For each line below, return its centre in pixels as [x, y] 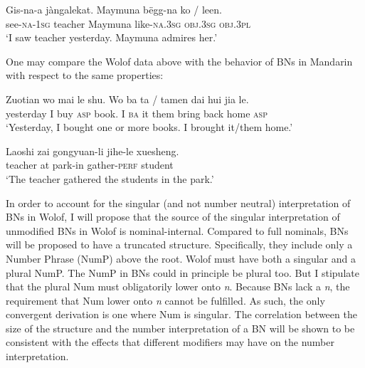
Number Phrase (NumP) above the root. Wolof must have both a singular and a [181, 258]
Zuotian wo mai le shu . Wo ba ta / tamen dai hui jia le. [127, 99]
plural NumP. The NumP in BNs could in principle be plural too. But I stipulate [182, 272]
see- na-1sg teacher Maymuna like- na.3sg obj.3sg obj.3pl [128, 23]
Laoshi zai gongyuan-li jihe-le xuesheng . [92, 151]
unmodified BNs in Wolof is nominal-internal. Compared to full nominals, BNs [177, 230]
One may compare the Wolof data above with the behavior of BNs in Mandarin [179, 61]
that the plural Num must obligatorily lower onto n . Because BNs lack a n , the [178, 286]
